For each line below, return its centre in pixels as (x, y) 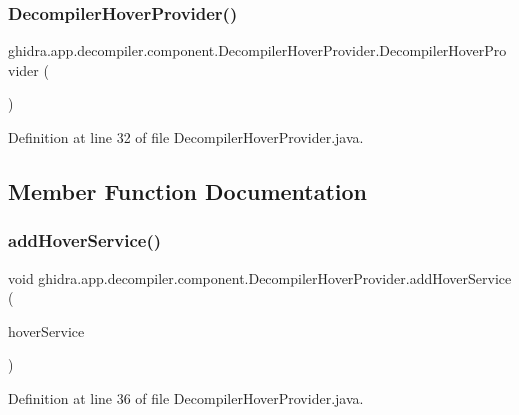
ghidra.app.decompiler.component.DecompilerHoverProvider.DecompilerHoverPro (257, 50)
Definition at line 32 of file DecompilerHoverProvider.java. (186, 137)
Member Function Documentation (188, 190)
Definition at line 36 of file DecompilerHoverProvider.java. (186, 397)
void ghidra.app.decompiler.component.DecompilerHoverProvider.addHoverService (260, 277)
